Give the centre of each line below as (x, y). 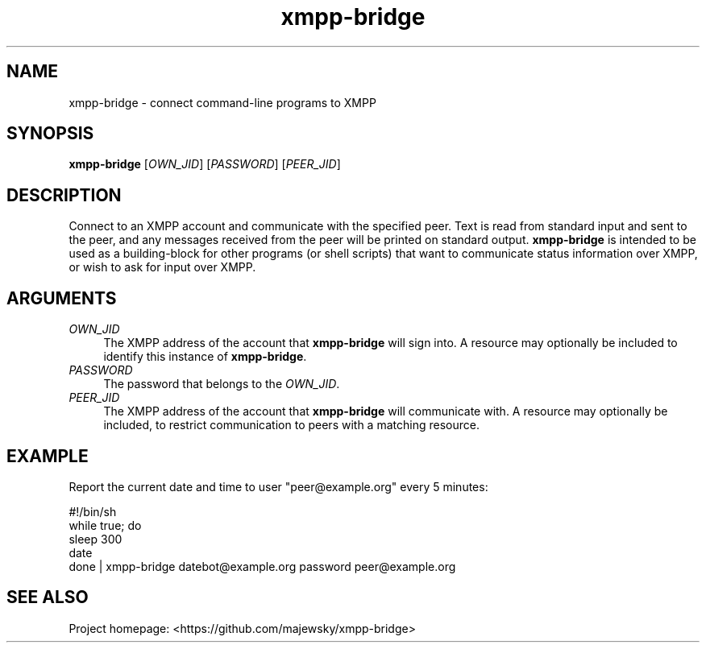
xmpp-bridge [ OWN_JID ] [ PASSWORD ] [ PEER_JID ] (205, 164)
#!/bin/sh (93, 511)
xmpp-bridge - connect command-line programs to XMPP (222, 102)
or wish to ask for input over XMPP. (162, 267)
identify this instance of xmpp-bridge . (205, 357)
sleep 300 (96, 539)
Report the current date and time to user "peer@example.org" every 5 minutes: (278, 486)
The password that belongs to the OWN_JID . (222, 384)
